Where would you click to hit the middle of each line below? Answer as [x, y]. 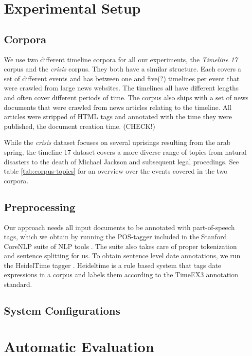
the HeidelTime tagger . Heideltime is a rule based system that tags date [113, 265]
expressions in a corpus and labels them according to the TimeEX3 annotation [121, 275]
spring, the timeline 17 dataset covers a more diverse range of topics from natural [125, 151]
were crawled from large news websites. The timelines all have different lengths [121, 88]
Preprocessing [40, 206]
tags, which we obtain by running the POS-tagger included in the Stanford [116, 237]
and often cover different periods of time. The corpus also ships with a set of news [126, 97]
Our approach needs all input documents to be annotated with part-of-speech [119, 227]
